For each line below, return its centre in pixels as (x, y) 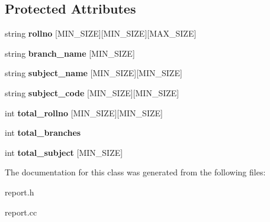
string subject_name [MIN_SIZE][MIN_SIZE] (94, 73)
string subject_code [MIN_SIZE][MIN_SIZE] (92, 92)
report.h (20, 192)
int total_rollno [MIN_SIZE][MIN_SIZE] (84, 112)
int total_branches (43, 133)
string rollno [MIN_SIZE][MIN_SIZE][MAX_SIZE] (101, 33)
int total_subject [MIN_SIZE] (64, 152)
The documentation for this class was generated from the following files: (135, 172)
